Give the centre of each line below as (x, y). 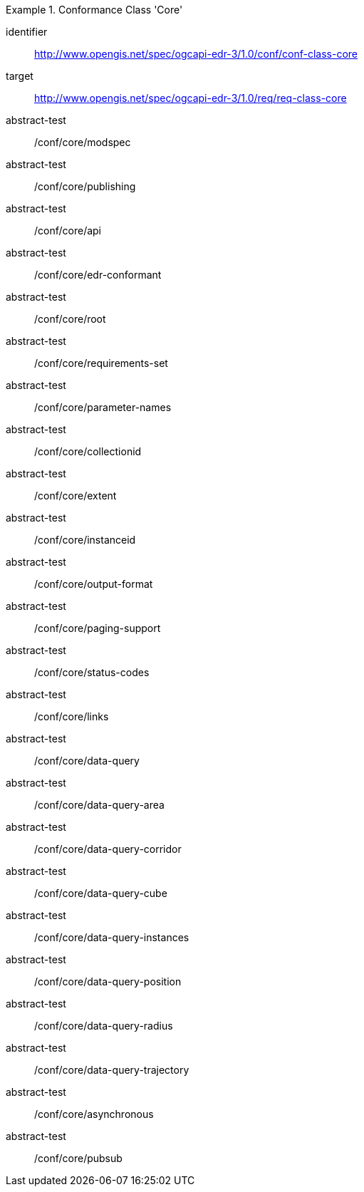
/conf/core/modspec (83, 142)
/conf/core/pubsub (78, 1158)
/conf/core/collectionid (88, 451)
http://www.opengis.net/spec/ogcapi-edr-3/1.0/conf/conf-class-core (196, 54)
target (20, 76)
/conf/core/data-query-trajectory (112, 1070)
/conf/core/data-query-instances (112, 937)
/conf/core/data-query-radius (104, 1026)
